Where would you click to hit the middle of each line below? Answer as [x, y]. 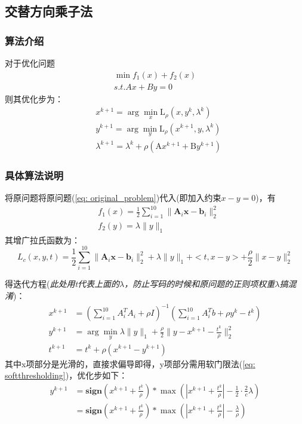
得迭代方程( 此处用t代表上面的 [62, 284]
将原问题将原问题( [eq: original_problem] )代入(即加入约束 [113, 197]
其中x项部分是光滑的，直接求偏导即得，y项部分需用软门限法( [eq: [130, 363]
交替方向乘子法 [49, 11]
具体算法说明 [34, 175]
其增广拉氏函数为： [42, 240]
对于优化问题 [30, 63]
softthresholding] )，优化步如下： [66, 375]
